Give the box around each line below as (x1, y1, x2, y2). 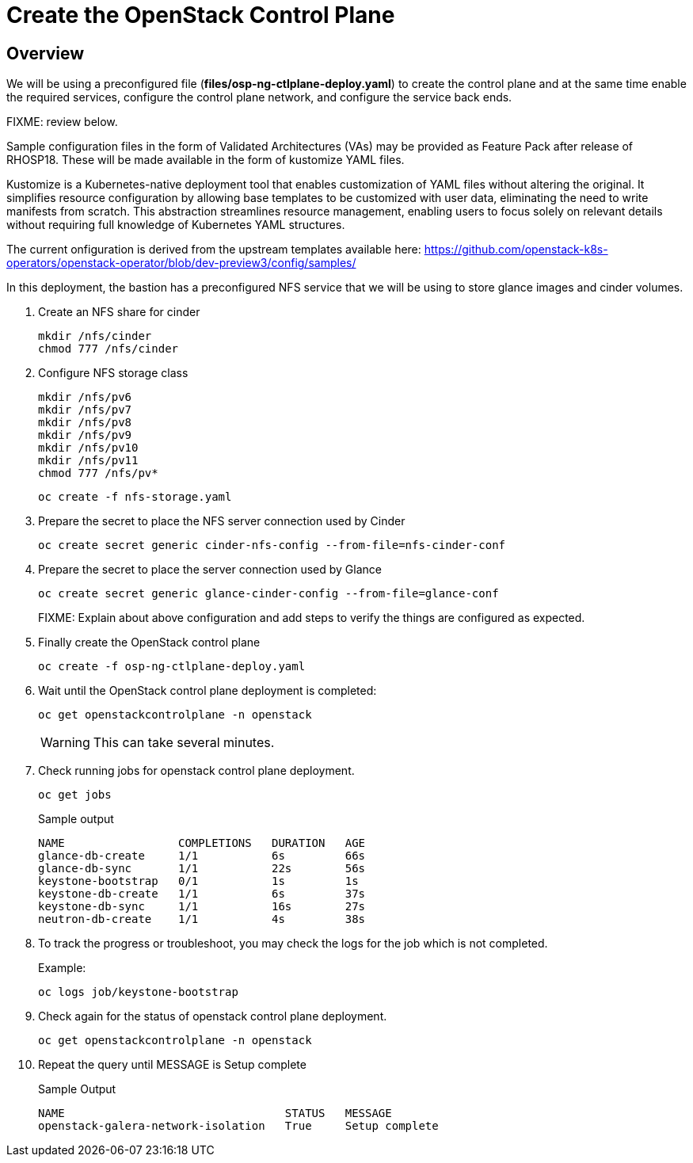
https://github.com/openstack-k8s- (424, 242, 608, 257)
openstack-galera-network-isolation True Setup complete (38, 1119, 439, 1133)
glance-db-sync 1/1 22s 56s (38, 862, 366, 875)
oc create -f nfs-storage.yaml (38, 490, 232, 504)
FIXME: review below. (6, 115, 118, 129)
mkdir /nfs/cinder (38, 330, 152, 343)
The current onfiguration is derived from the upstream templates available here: (6, 242, 421, 257)
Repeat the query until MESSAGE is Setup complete (38, 1058, 307, 1072)
